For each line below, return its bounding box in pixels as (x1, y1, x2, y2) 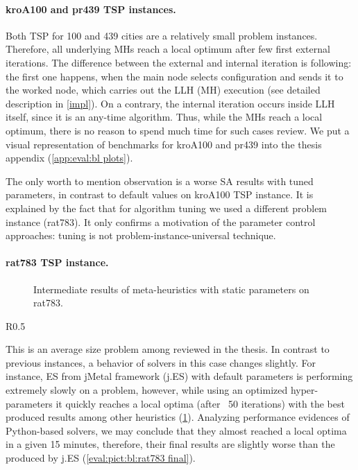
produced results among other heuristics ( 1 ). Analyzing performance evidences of (6, 410, 350, 424)
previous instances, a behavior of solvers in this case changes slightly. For (6, 355, 316, 369)
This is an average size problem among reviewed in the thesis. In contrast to (6, 342, 330, 356)
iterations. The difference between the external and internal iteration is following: (6, 55, 352, 69)
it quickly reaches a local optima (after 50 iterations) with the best (56, 396, 345, 410)
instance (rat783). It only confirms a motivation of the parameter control (6, 214, 316, 229)
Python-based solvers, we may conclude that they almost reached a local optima (6, 423, 347, 437)
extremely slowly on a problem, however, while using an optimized (6, 383, 288, 397)
